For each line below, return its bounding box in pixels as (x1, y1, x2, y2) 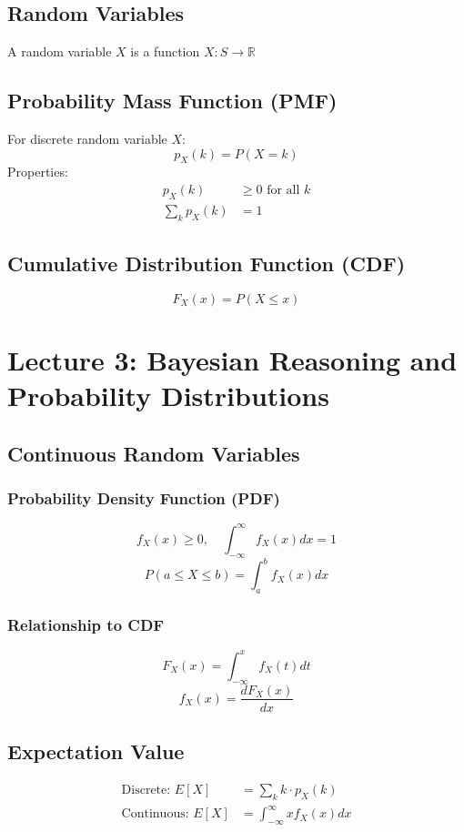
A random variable (7, 42, 112, 61)
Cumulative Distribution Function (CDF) (7, 249, 406, 278)
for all (267, 184, 300, 197)
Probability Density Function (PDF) (7, 487, 280, 510)
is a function (130, 42, 200, 61)
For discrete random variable (7, 129, 167, 147)
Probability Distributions (7, 377, 329, 414)
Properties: (7, 162, 68, 181)
